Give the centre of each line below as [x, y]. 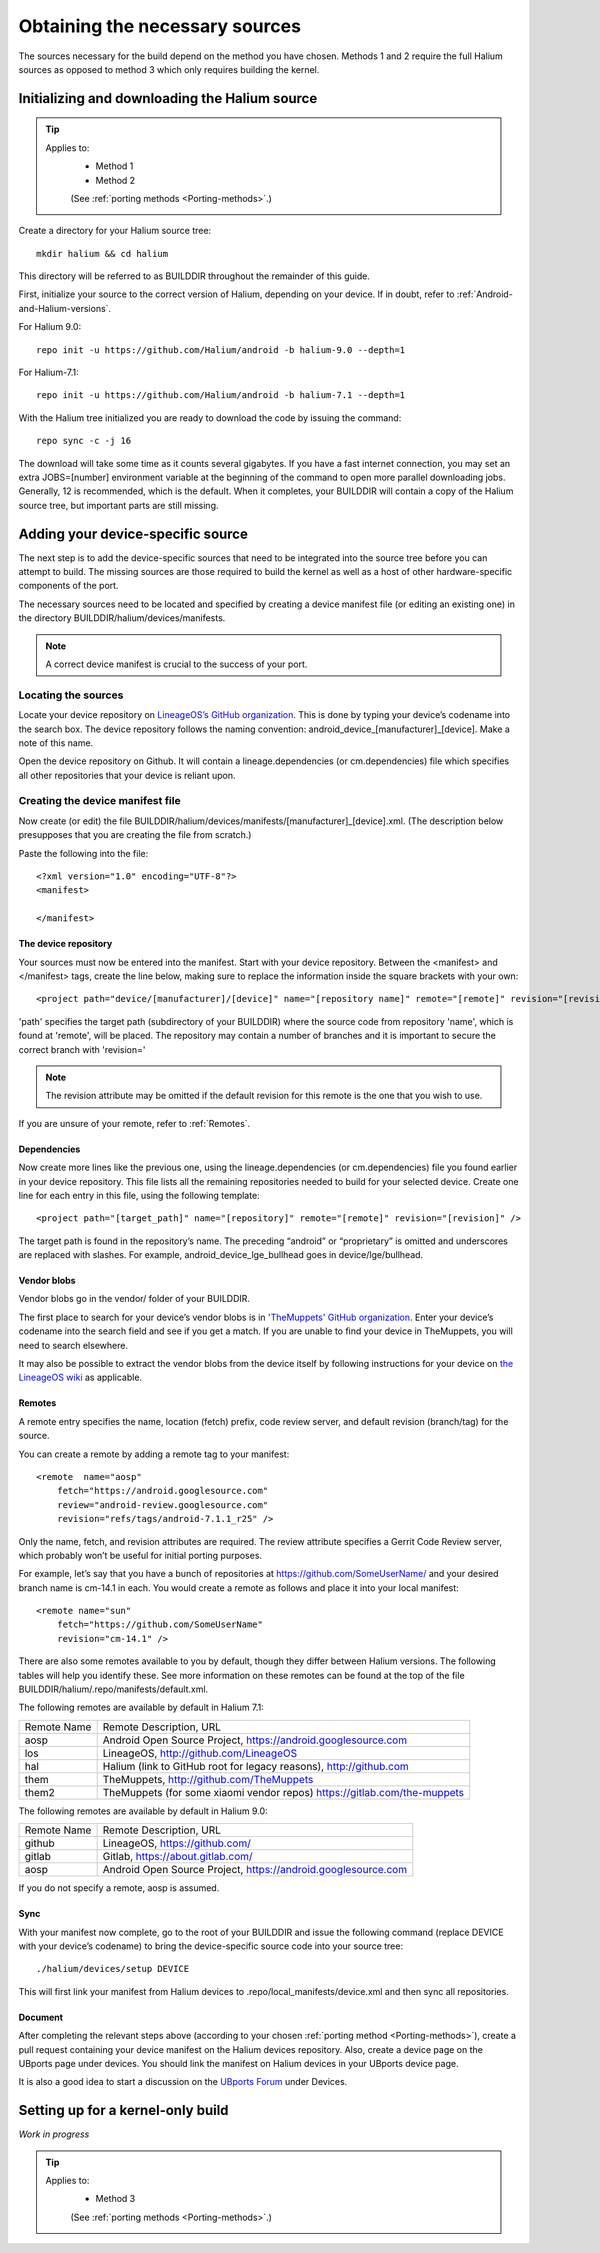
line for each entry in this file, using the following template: [139, 1195]
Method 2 [115, 180]
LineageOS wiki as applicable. [80, 1377]
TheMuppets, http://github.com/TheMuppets [208, 1779]
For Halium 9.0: [50, 327]
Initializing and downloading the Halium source [168, 98]
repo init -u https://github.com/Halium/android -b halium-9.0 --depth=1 [221, 349]
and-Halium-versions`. [65, 308]
